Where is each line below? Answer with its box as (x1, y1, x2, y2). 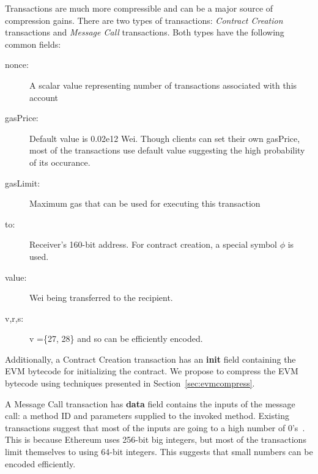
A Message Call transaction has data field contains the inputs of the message (5, 397, 295, 410)
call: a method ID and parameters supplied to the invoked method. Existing (5, 409, 290, 422)
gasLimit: (5, 176, 40, 189)
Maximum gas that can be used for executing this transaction (29, 197, 261, 210)
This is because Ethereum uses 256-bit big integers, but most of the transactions (5, 433, 306, 446)
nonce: (5, 58, 29, 71)
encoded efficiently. (5, 457, 76, 470)
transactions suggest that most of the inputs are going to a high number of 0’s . (5, 421, 305, 434)
